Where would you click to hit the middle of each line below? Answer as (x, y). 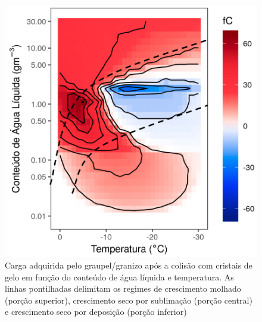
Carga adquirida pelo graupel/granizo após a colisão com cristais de (129, 265)
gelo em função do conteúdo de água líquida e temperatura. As (119, 277)
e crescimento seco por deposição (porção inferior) (96, 312)
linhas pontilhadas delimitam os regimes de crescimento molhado (123, 288)
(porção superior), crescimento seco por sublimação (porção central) (129, 300)
